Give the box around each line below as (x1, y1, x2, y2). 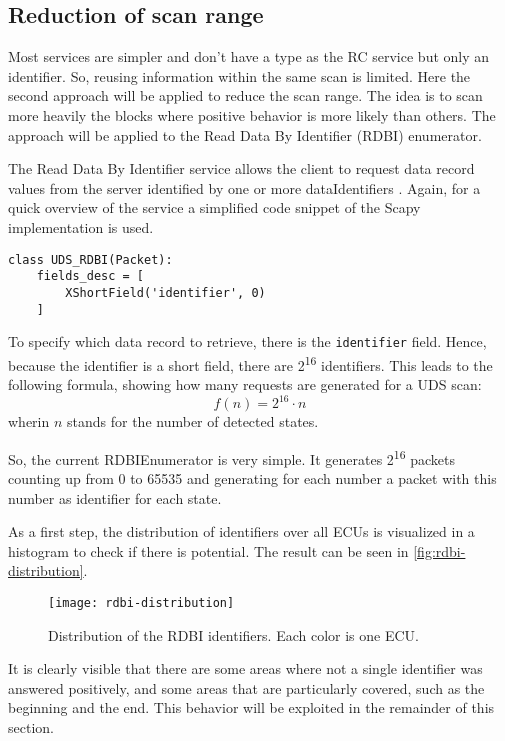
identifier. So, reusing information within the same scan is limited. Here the (8, 65, 471, 86)
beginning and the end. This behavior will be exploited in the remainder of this (8, 697, 495, 718)
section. (8, 717, 54, 738)
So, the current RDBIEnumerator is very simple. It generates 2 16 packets (8, 445, 455, 469)
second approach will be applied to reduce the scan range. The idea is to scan (8, 85, 483, 106)
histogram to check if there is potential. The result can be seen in (8, 540, 409, 561)
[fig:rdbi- (413, 540, 466, 561)
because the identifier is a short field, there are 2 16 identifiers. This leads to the (8, 351, 493, 375)
